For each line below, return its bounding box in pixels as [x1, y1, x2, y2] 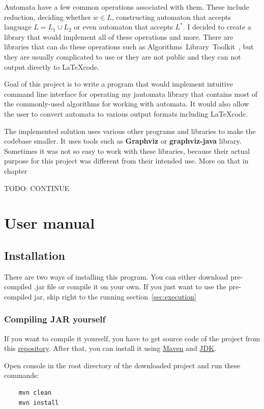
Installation [4, 247, 65, 263]
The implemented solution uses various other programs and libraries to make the [4, 125, 256, 136]
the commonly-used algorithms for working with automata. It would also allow [4, 98, 249, 109]
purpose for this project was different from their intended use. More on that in [4, 155, 249, 166]
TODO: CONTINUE [4, 182, 70, 193]
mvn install [18, 399, 59, 406]
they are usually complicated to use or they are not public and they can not [4, 51, 241, 62]
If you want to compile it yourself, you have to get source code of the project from [4, 333, 260, 343]
